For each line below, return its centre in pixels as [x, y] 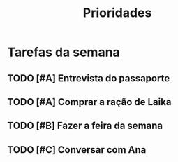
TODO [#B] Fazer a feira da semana [85, 126]
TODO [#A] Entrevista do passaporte [89, 78]
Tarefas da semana [64, 52]
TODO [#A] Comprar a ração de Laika [89, 102]
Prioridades [117, 13]
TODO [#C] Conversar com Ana [77, 150]
